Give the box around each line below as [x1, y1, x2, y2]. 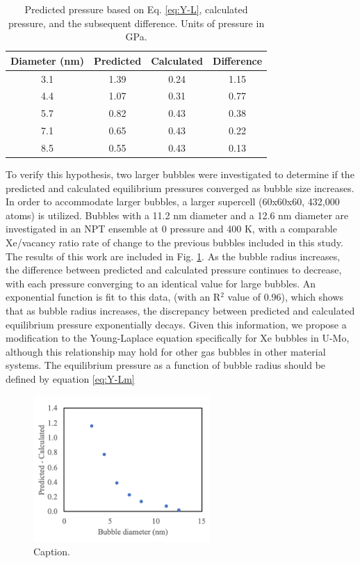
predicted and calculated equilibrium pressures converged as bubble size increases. [6, 180, 354, 195]
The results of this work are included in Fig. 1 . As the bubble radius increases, [6, 248, 341, 263]
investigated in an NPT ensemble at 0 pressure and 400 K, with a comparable [6, 221, 337, 236]
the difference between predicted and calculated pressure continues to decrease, [6, 262, 342, 277]
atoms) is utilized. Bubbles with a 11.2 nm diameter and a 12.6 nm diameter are [6, 207, 349, 222]
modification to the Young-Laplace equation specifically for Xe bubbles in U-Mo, [6, 331, 350, 345]
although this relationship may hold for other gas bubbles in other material [6, 344, 326, 358]
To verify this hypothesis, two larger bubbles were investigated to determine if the [6, 167, 354, 182]
